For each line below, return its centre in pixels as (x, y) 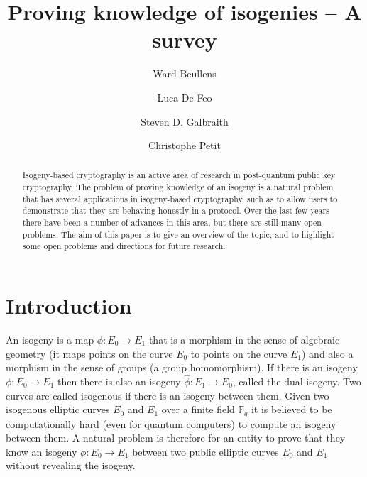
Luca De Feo (185, 97)
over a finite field (198, 409)
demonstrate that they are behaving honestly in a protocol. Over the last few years (176, 210)
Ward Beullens (185, 73)
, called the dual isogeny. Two (297, 382)
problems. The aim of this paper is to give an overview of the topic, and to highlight (178, 234)
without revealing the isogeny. (71, 465)
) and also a (328, 353)
